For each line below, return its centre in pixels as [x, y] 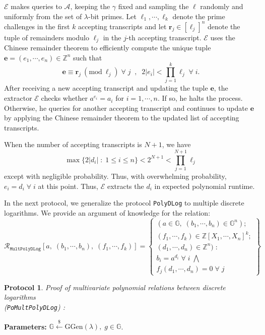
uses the [223, 37]
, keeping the [90, 6]
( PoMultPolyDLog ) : [35, 307]
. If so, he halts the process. [200, 98]
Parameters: [25, 326]
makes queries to [36, 6]
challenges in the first [37, 26]
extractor [18, 98]
